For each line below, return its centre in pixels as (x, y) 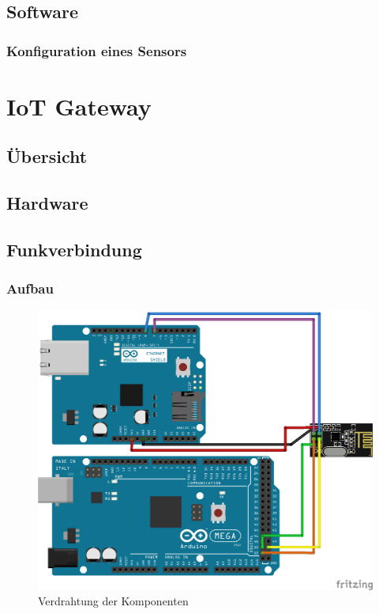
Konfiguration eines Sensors (97, 50)
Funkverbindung (74, 249)
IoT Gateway (79, 106)
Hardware (47, 203)
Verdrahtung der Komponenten (113, 601)
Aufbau (30, 288)
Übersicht (47, 156)
